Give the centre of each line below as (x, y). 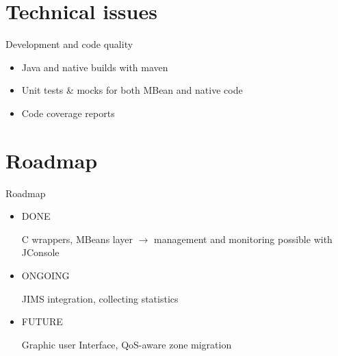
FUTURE (42, 321)
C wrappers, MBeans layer (77, 239)
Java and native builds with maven (95, 67)
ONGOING (45, 275)
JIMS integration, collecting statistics (100, 298)
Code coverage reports (68, 113)
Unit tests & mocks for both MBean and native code (132, 90)
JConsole (40, 252)
